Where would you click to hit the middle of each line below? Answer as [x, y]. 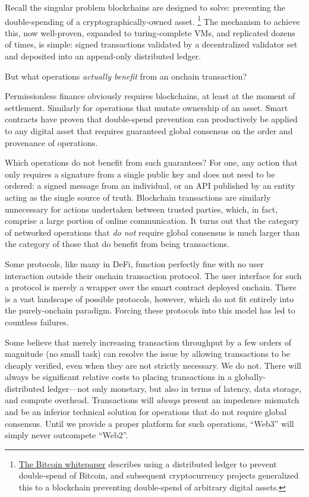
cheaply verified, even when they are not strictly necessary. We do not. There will [153, 365]
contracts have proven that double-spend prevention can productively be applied [151, 119]
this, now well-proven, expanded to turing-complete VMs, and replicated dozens [150, 32]
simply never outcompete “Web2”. [67, 435]
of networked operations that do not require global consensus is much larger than [152, 232]
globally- [250, 377]
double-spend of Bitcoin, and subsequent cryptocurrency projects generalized [159, 475]
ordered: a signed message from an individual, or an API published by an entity [150, 186]
